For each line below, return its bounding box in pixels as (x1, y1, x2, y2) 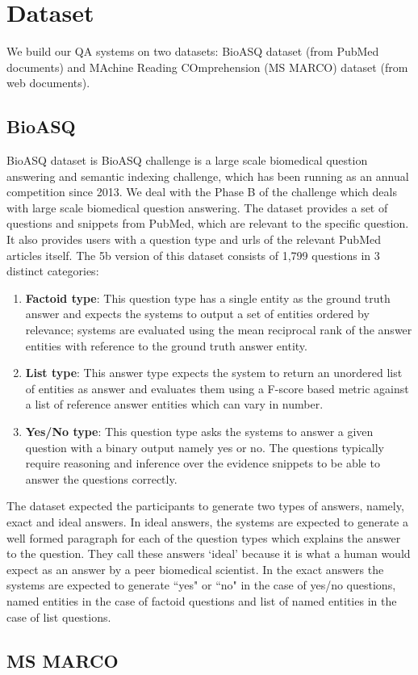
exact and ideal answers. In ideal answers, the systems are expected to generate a (6, 513, 408, 530)
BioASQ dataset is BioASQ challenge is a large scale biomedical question (6, 152, 368, 169)
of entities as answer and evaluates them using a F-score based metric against (25, 379, 409, 396)
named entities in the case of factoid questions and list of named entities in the (6, 592, 397, 609)
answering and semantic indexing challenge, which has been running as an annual (6, 167, 409, 184)
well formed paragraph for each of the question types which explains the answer (6, 529, 401, 546)
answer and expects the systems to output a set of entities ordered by (25, 305, 370, 322)
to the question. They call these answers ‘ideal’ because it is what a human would (6, 545, 411, 562)
